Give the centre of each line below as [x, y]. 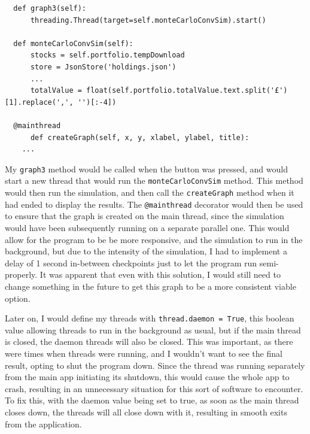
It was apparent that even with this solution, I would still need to [160, 274]
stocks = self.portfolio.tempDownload [107, 55]
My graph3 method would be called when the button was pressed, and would [146, 169]
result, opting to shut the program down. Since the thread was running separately [155, 365]
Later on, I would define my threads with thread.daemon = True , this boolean [150, 318]
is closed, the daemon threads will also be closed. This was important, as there [149, 342]
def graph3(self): [50, 8]
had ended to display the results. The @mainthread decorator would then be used [154, 204]
